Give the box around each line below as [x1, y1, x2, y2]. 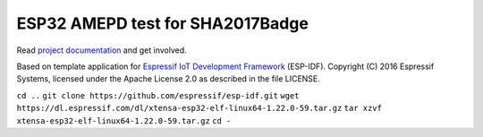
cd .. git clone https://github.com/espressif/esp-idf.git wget [16, 90, 300, 100]
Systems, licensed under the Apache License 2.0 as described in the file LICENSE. [16, 73, 321, 84]
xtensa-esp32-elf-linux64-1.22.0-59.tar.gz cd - [16, 116, 232, 125]
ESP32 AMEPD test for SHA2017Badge [16, 13, 309, 33]
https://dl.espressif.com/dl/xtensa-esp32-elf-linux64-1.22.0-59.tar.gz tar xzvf [16, 103, 382, 114]
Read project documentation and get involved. [16, 45, 187, 56]
